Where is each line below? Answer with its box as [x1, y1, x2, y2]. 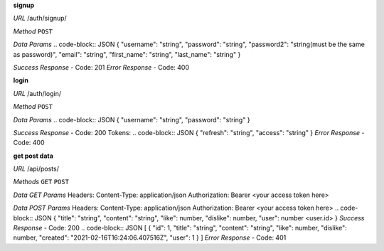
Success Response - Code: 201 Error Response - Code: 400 [13, 63, 190, 71]
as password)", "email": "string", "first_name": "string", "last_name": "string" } [13, 50, 241, 58]
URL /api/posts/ [13, 164, 60, 173]
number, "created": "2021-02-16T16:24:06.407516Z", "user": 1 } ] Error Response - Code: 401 [13, 233, 287, 242]
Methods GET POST [13, 178, 69, 186]
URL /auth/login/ [13, 89, 62, 97]
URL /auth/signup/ [13, 14, 67, 23]
